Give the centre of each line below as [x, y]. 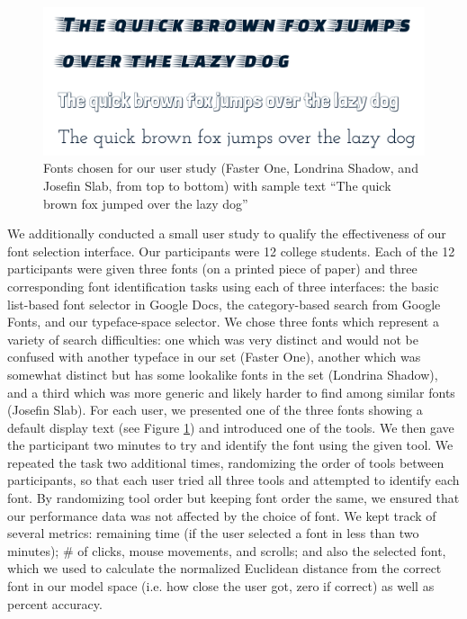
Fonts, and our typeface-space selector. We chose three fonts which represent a [223, 322]
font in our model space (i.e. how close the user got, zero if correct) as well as [221, 586]
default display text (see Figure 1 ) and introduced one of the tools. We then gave [231, 427]
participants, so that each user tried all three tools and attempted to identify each [233, 480]
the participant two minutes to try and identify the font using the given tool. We [230, 445]
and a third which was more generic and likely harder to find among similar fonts [231, 392]
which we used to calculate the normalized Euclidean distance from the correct [225, 568]
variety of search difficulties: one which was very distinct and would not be [213, 339]
